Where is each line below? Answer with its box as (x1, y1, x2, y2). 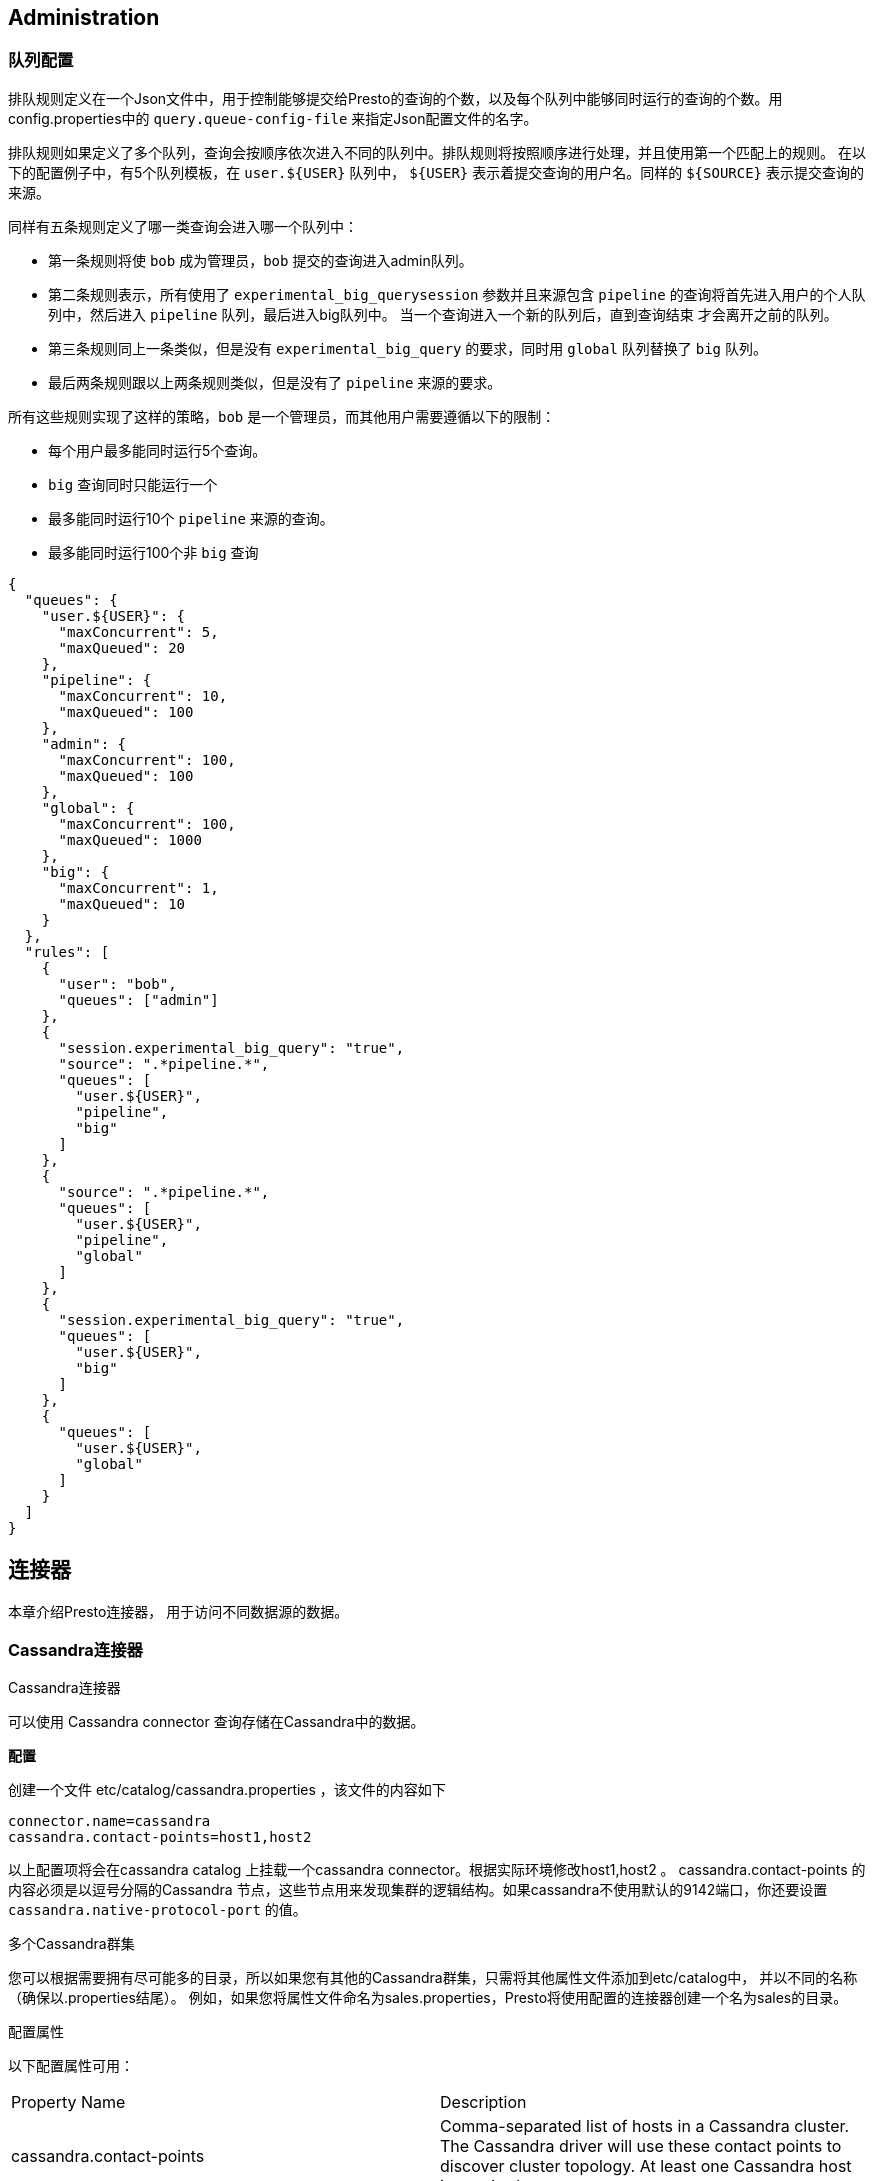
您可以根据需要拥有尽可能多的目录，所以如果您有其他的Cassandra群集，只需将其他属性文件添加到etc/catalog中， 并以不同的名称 (8, 1969, 858, 1987)
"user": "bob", (58, 975, 177, 992)
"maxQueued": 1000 (58, 831, 202, 848)
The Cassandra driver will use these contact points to (440, 2136, 842, 2157)
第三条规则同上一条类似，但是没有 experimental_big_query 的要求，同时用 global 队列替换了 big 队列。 (48, 339, 767, 357)
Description (440, 2092, 527, 2113)
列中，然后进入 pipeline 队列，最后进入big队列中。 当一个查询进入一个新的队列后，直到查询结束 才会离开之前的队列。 (48, 305, 838, 323)
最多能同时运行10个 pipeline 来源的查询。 (48, 509, 334, 527)
